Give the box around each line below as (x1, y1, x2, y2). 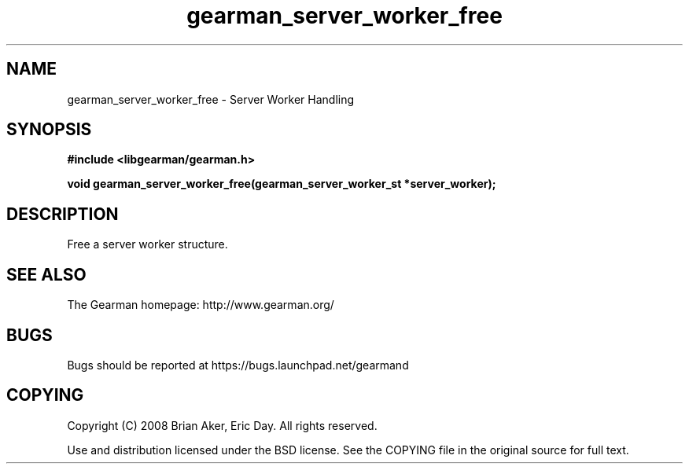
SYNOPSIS (6, 119, 92, 140)
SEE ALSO (6, 264, 87, 285)
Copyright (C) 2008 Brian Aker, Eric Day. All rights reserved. (67, 418, 378, 432)
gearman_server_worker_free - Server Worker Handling (67, 92, 355, 106)
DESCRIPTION (6, 204, 119, 224)
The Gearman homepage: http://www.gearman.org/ (67, 298, 334, 312)
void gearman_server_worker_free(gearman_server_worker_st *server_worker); (67, 177, 496, 191)
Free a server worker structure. (67, 237, 228, 252)
